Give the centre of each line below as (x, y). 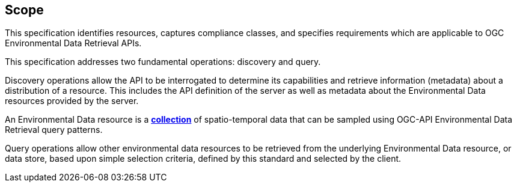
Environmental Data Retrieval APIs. (73, 43)
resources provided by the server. (72, 101)
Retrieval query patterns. (54, 130)
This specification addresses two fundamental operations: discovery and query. (163, 62)
